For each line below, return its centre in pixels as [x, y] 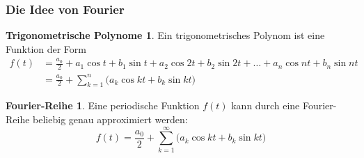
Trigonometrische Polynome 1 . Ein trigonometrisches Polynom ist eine [165, 35]
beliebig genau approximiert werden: [110, 119]
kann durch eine [266, 105]
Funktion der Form [46, 48]
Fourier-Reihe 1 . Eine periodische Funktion [103, 105]
